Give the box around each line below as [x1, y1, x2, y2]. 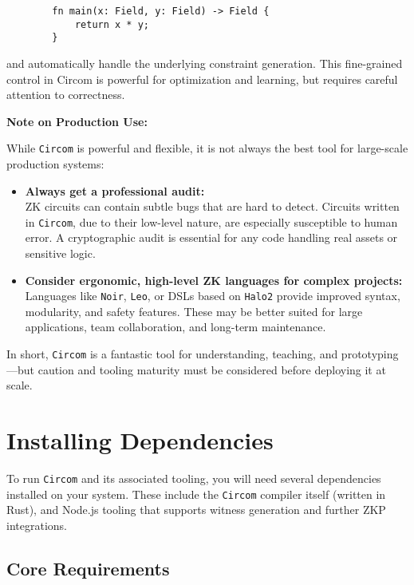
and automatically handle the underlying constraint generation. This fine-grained [6, 54, 403, 71]
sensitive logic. [25, 245, 96, 262]
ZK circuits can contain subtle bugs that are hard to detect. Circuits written [25, 198, 400, 215]
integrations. [6, 516, 67, 533]
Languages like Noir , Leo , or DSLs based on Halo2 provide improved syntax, [25, 287, 400, 304]
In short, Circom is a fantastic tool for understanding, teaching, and [6, 346, 338, 362]
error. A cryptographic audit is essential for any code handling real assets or [25, 229, 398, 246]
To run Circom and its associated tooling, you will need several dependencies [6, 470, 381, 487]
